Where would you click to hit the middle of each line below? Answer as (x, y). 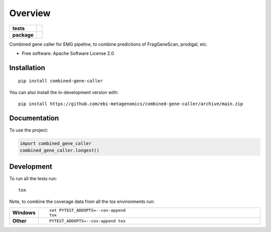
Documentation (34, 118)
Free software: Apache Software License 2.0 (68, 53)
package (23, 35)
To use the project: (29, 130)
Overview (30, 13)
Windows (24, 213)
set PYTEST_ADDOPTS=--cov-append (87, 211)
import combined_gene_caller (56, 144)
